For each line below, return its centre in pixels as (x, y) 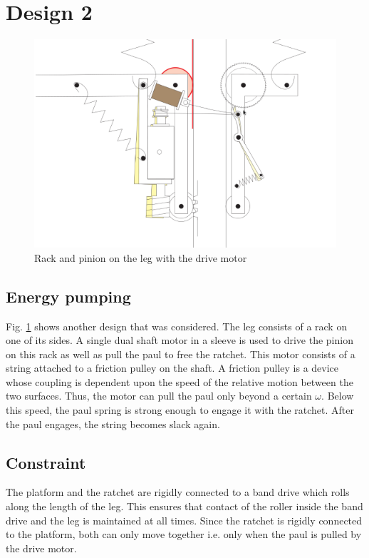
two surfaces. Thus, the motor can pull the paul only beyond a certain (159, 396)
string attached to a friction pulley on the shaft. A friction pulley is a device (172, 368)
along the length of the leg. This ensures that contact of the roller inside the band (184, 506)
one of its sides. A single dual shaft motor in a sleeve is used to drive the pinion (180, 340)
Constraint (46, 462)
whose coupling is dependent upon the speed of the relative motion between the (180, 381)
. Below (338, 396)
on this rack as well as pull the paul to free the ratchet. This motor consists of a (181, 354)
